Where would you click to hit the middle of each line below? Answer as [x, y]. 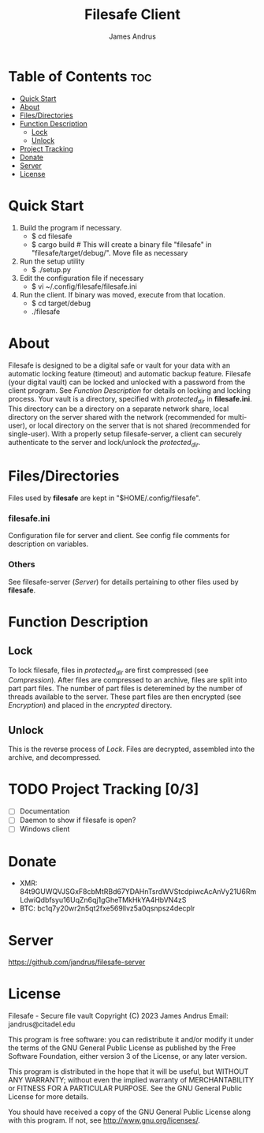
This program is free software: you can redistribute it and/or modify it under [131, 1040]
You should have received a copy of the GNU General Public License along [129, 1112]
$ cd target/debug [61, 303]
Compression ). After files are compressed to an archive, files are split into [128, 680]
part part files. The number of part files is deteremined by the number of [125, 689]
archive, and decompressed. [54, 757]
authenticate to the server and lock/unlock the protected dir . [104, 443]
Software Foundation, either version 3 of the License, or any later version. [128, 1056]
